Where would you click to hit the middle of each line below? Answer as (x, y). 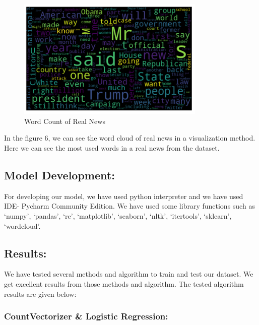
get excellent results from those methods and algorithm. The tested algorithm (124, 284)
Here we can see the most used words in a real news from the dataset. (112, 148)
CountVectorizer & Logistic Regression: (86, 316)
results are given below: (40, 294)
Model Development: (59, 175)
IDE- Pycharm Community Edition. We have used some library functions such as (129, 206)
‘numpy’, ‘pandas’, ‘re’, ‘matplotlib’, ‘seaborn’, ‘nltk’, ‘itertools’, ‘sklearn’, (118, 216)
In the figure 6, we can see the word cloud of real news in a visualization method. (130, 138)
